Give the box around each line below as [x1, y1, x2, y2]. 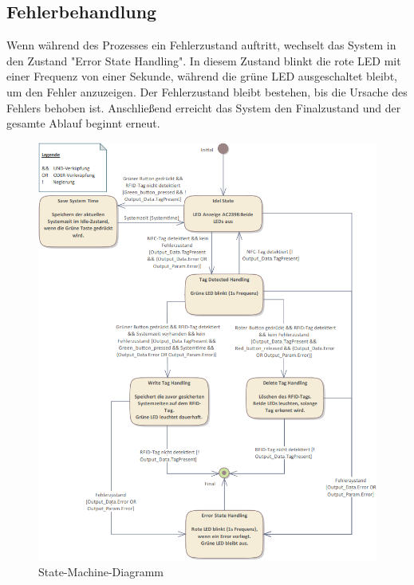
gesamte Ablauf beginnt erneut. [6, 115, 160, 132]
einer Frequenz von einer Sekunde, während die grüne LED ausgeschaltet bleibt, [6, 68, 397, 84]
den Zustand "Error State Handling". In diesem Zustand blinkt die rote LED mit [6, 52, 401, 69]
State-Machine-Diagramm [38, 563, 164, 580]
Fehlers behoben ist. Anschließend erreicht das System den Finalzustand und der [6, 99, 401, 116]
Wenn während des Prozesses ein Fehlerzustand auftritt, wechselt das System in [6, 37, 396, 53]
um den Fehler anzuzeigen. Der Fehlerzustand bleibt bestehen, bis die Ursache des [6, 83, 408, 100]
